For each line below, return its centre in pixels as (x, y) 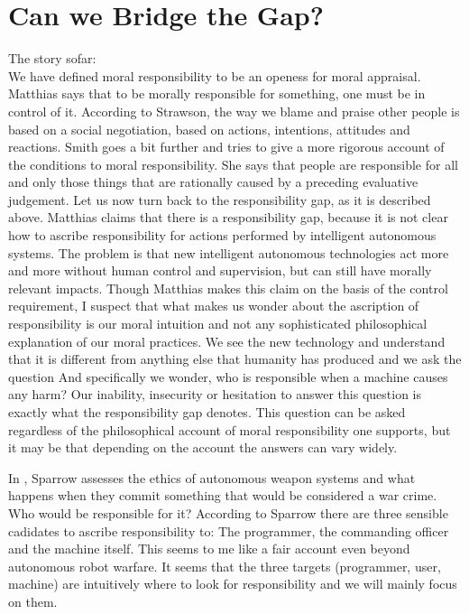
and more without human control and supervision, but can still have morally (220, 270)
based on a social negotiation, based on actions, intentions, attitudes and (209, 129)
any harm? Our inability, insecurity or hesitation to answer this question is (215, 394)
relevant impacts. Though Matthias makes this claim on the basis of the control (228, 288)
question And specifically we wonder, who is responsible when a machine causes (228, 376)
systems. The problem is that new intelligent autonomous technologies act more (229, 252)
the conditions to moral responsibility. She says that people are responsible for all (233, 164)
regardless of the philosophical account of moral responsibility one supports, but (230, 429)
